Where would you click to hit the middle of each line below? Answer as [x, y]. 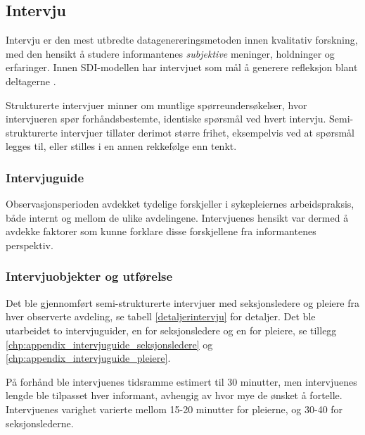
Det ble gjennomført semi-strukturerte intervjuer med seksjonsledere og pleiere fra [182, 302]
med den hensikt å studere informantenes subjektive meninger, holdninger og [170, 53]
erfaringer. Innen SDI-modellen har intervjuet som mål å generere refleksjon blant [182, 67]
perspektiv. [30, 245]
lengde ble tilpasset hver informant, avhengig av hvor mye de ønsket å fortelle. [174, 395]
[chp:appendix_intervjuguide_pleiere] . [88, 358]
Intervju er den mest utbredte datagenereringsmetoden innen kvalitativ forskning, [182, 40]
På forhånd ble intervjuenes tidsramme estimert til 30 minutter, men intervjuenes [181, 381]
